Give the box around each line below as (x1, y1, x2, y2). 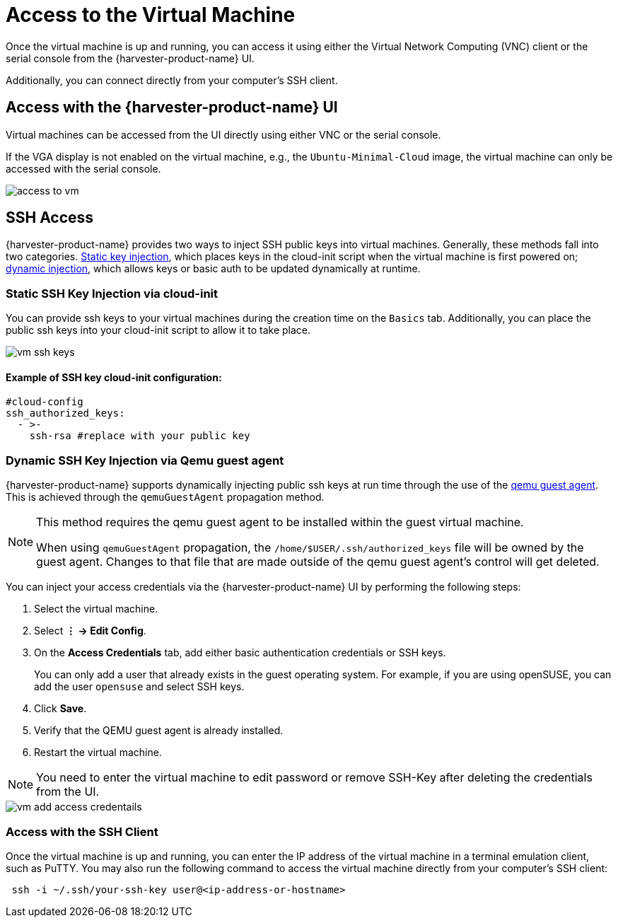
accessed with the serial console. (6, 162, 161, 175)
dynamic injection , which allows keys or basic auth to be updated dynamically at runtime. (6, 262, 421, 275)
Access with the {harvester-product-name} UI (6, 98, 338, 117)
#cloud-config (6, 396, 83, 408)
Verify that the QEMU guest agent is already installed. (34, 724, 284, 737)
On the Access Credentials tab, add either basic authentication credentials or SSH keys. (34, 646, 446, 659)
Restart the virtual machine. (34, 746, 162, 759)
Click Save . (34, 702, 87, 715)
